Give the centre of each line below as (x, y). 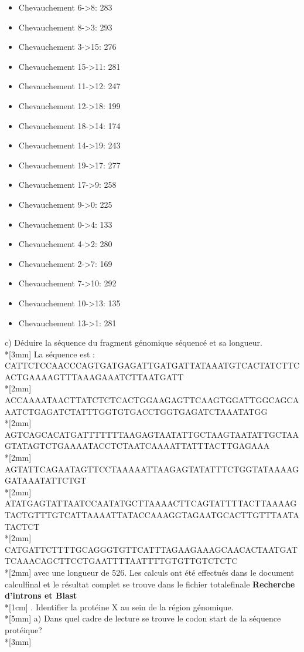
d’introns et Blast (41, 595)
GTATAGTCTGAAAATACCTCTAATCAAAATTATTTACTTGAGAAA (137, 446)
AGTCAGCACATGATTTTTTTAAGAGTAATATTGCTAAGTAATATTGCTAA (152, 434)
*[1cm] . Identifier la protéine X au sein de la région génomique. (119, 607)
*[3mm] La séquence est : (50, 354)
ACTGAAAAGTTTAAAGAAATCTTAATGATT (94, 376)
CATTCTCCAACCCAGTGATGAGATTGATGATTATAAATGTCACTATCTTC (152, 365)
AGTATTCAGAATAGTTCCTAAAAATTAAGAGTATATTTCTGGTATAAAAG (152, 469)
